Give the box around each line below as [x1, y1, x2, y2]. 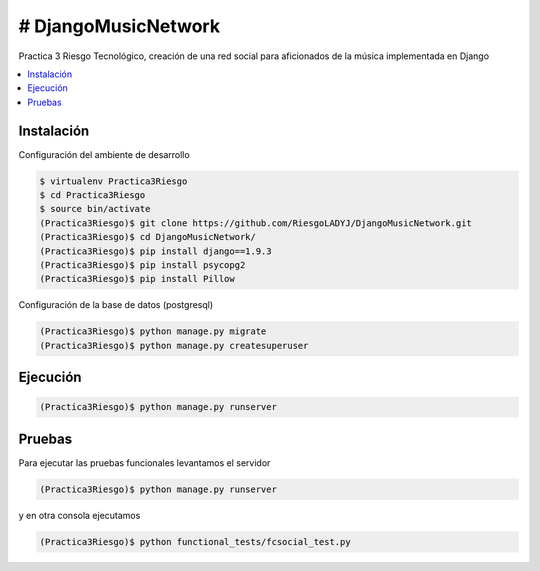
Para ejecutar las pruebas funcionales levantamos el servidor [18, 456, 271, 469]
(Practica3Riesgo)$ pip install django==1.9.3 [39, 245, 272, 257]
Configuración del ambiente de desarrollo [18, 148, 190, 160]
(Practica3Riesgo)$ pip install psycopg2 [39, 259, 246, 270]
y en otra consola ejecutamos [18, 509, 141, 521]
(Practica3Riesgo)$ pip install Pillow [39, 273, 235, 285]
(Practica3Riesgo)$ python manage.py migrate [39, 326, 267, 337]
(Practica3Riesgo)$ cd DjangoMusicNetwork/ [39, 231, 257, 243]
